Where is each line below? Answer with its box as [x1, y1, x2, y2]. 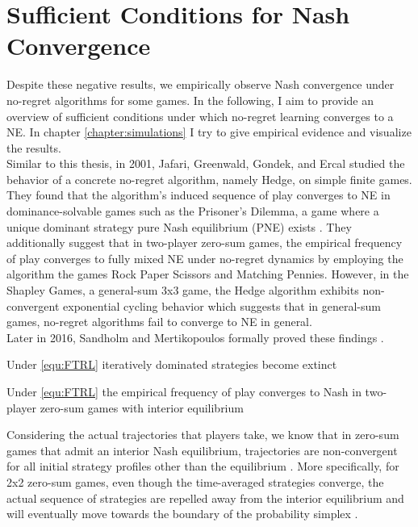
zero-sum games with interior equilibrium [40, 399, 244, 416]
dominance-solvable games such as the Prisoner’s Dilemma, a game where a [6, 203, 379, 220]
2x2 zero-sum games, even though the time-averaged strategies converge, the [6, 473, 384, 490]
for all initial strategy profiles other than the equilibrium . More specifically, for [6, 458, 399, 475]
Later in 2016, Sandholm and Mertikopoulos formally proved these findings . [6, 328, 384, 345]
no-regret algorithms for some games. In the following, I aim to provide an [6, 91, 374, 108]
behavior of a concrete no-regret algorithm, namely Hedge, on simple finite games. [6, 170, 412, 187]
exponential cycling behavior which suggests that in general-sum [63, 297, 381, 314]
